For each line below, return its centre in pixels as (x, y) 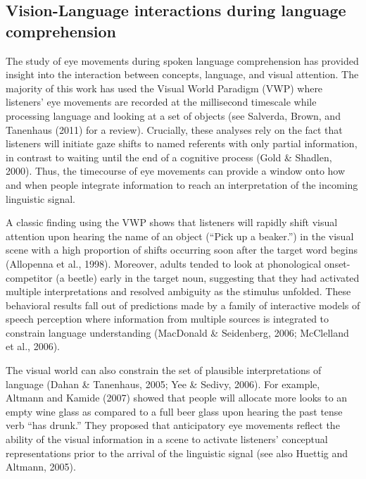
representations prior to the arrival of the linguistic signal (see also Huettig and (177, 453)
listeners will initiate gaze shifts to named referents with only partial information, (182, 143)
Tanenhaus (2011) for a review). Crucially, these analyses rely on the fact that (174, 129)
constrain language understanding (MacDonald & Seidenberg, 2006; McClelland (177, 332)
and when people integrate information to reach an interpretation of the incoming (182, 184)
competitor (29, 277)
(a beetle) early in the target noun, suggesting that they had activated (208, 277)
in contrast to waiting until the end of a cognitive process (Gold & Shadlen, (169, 157)
